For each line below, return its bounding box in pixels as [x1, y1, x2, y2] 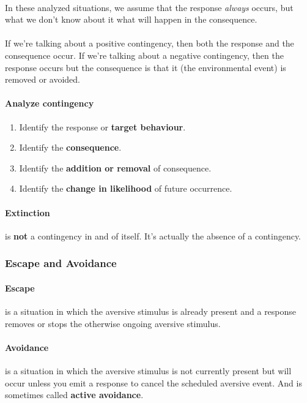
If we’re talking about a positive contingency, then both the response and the [5, 37, 294, 50]
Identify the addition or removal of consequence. [19, 161, 212, 174]
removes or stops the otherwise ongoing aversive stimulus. [5, 317, 221, 330]
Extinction [5, 206, 50, 219]
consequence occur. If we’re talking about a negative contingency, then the [5, 48, 284, 61]
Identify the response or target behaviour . [19, 120, 186, 133]
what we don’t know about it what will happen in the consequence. [5, 13, 257, 26]
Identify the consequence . [19, 141, 122, 154]
